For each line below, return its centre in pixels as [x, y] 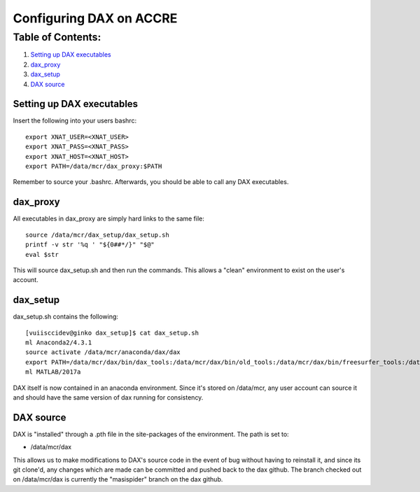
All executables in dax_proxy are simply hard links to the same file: [108, 219]
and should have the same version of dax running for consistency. [108, 397]
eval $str [42, 254]
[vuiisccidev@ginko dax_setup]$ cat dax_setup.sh [112, 333]
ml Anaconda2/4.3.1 [59, 342]
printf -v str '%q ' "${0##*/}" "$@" [90, 245]
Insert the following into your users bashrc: [75, 121]
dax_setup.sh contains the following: [66, 317]
